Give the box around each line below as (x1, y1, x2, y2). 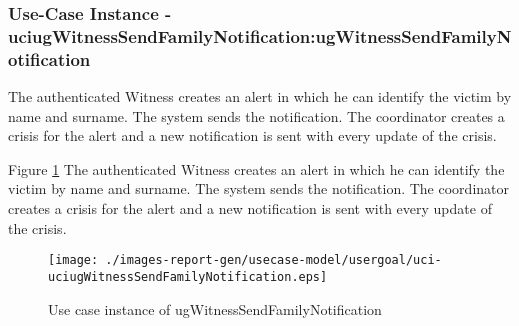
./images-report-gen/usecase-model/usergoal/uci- (105, 253, 442, 268)
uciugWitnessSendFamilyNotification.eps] (48, 269, 328, 284)
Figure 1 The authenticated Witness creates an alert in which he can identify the (8, 158, 505, 179)
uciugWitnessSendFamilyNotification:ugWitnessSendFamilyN (8, 23, 512, 48)
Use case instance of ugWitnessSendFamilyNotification (48, 298, 382, 319)
